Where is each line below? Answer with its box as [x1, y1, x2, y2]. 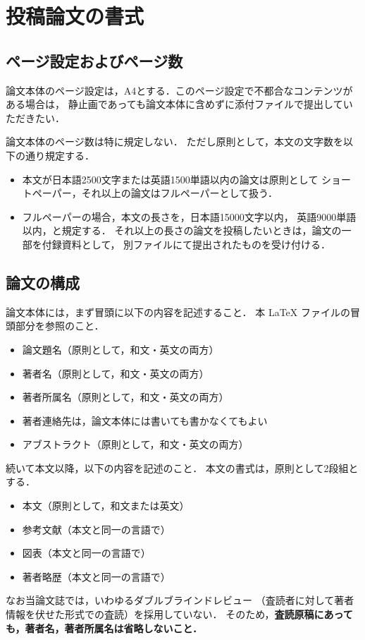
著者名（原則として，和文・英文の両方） [22, 366, 209, 380]
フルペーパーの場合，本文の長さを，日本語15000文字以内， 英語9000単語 [22, 209, 357, 224]
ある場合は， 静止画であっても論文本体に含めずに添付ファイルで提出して [6, 97, 343, 111]
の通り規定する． [15, 147, 94, 162]
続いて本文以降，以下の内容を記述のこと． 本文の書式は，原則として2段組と [6, 460, 359, 475]
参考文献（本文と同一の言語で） [22, 521, 171, 536]
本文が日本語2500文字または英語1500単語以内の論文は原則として [22, 171, 318, 186]
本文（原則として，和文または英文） [22, 498, 190, 513]
